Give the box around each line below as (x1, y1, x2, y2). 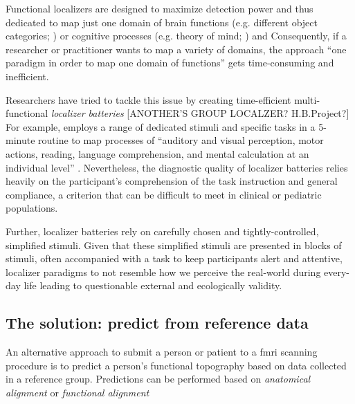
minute (6, 133, 35, 147)
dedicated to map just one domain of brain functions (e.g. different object (6, 15, 318, 29)
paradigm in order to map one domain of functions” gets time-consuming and (6, 55, 334, 70)
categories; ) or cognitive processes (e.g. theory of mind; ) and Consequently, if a (6, 28, 347, 43)
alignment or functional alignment (6, 385, 149, 399)
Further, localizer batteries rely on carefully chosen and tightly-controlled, (6, 223, 319, 238)
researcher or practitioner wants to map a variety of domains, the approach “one (6, 42, 347, 56)
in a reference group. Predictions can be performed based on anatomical (6, 371, 311, 386)
